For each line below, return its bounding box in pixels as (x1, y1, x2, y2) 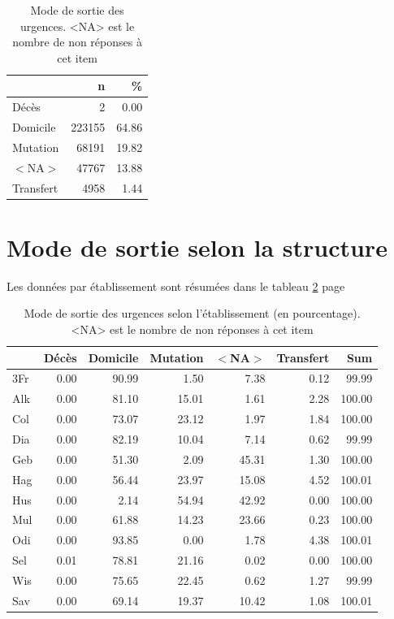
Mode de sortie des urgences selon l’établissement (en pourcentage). (24, 305, 361, 322)
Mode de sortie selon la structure (6, 230, 388, 263)
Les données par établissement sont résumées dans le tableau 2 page (6, 277, 345, 294)
